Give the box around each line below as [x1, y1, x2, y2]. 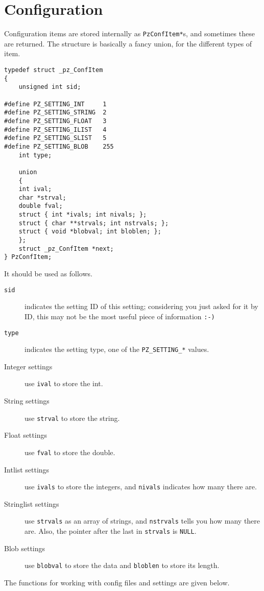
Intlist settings [4, 464, 50, 475]
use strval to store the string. [25, 412, 120, 423]
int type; [18, 151, 52, 159]
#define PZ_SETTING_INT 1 [4, 100, 107, 108]
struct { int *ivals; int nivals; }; [18, 211, 147, 219]
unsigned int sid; [18, 83, 81, 91]
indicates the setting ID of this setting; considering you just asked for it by [25, 301, 258, 312]
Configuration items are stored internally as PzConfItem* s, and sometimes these [4, 28, 255, 39]
